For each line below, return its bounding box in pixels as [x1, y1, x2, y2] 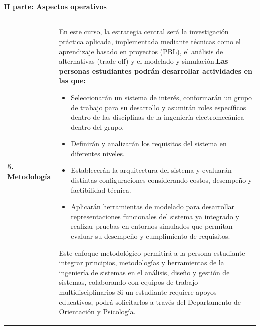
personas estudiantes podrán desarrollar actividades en [59, 65, 252, 76]
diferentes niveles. [71, 148, 125, 158]
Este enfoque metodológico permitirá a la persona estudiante [59, 247, 245, 258]
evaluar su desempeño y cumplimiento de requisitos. [71, 231, 230, 241]
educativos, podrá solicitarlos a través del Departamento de [59, 296, 241, 307]
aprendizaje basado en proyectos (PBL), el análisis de [59, 46, 223, 56]
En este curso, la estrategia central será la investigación [59, 26, 229, 37]
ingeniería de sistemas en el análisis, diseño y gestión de [59, 267, 230, 277]
